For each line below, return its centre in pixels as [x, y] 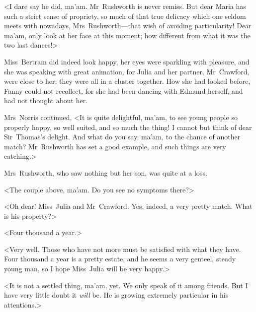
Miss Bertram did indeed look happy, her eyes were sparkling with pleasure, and [127, 61]
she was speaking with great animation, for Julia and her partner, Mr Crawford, [127, 71]
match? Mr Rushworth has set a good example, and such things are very [115, 146]
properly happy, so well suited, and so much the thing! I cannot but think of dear [128, 127]
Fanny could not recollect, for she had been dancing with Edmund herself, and [124, 91]
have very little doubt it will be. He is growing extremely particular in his [116, 295]
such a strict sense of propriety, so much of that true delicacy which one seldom [125, 16]
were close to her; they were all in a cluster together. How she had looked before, [127, 81]
